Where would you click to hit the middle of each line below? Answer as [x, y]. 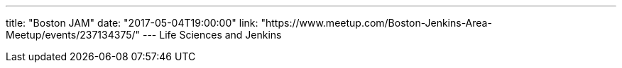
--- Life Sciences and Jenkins [212, 35]
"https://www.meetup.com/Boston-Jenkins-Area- [376, 23]
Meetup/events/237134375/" [73, 35]
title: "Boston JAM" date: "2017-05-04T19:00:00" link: [132, 23]
